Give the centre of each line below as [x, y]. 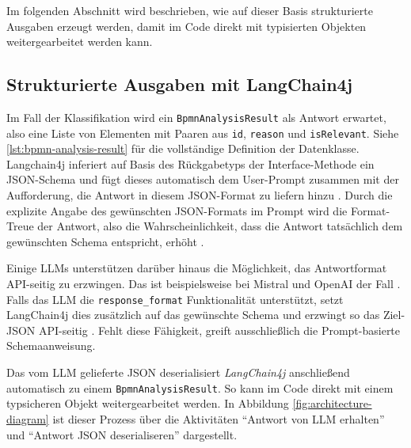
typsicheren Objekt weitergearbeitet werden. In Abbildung [148, 403]
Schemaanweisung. [51, 345]
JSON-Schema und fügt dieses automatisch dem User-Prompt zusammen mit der [203, 179]
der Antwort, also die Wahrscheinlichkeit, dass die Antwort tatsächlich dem [220, 226]
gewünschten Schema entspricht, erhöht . [105, 241]
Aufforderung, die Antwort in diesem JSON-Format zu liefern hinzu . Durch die [200, 195]
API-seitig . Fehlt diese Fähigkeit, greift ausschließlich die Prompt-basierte [220, 330]
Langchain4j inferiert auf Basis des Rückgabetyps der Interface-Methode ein [190, 163]
